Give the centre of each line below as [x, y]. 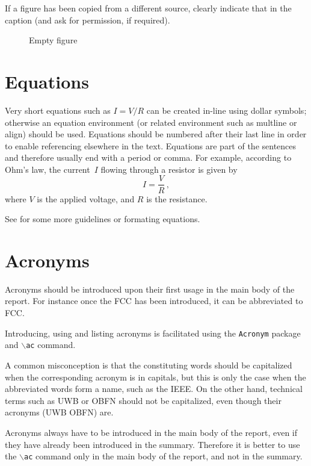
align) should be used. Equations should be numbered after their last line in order [156, 134]
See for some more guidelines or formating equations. [103, 219]
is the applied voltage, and [86, 198]
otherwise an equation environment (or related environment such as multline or [151, 122]
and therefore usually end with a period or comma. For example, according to [148, 157]
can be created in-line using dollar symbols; [226, 110]
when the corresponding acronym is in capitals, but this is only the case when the [155, 377]
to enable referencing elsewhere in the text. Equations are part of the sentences [151, 145]
